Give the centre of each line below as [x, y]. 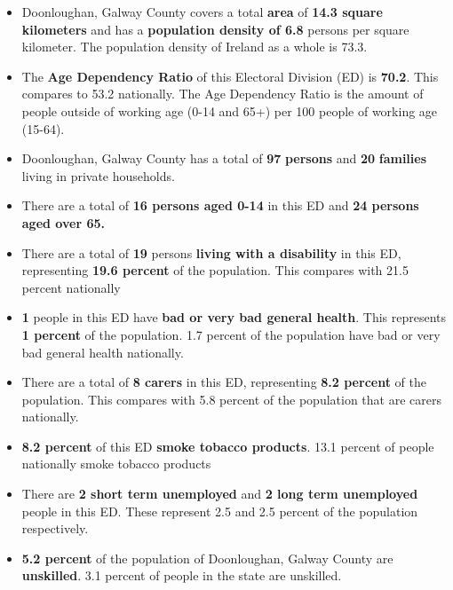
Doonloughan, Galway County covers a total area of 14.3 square [202, 12]
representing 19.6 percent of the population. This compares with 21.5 [215, 270]
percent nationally [71, 287]
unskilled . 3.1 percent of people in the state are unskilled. [182, 575]
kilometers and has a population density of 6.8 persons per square [215, 29]
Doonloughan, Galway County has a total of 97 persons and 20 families [224, 158]
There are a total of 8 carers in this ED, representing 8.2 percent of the [224, 382]
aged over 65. [63, 222]
